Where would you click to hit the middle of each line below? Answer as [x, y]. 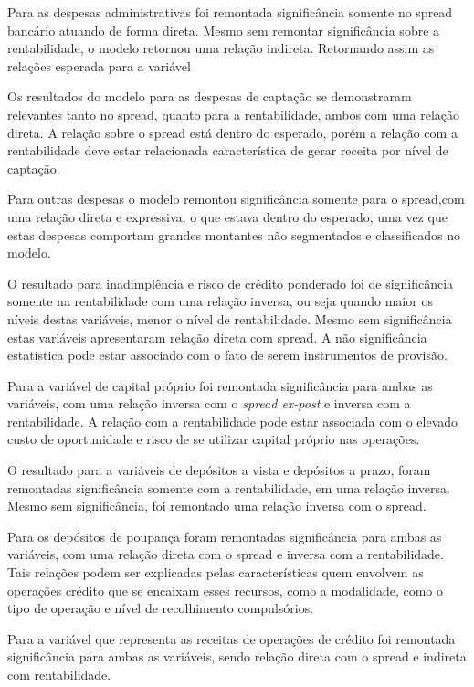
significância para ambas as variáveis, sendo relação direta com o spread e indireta [237, 656]
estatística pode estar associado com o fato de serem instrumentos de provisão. [227, 355]
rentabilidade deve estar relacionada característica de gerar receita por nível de [228, 150]
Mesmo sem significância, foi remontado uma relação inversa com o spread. [217, 506]
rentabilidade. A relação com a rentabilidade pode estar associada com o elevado [233, 421]
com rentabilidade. [59, 674]
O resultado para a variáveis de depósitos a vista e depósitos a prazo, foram [219, 470]
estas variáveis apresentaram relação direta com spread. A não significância [217, 337]
